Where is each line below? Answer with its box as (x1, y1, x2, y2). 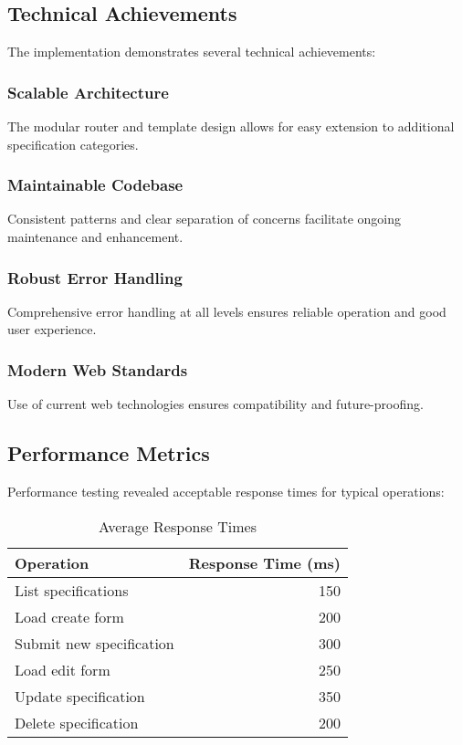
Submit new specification (15, 632, 174, 654)
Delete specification (15, 711, 139, 733)
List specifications (15, 579, 129, 601)
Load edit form (15, 658, 110, 680)
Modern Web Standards (7, 358, 188, 381)
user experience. (7, 320, 97, 339)
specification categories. (7, 134, 139, 153)
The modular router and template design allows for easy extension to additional (7, 117, 455, 136)
